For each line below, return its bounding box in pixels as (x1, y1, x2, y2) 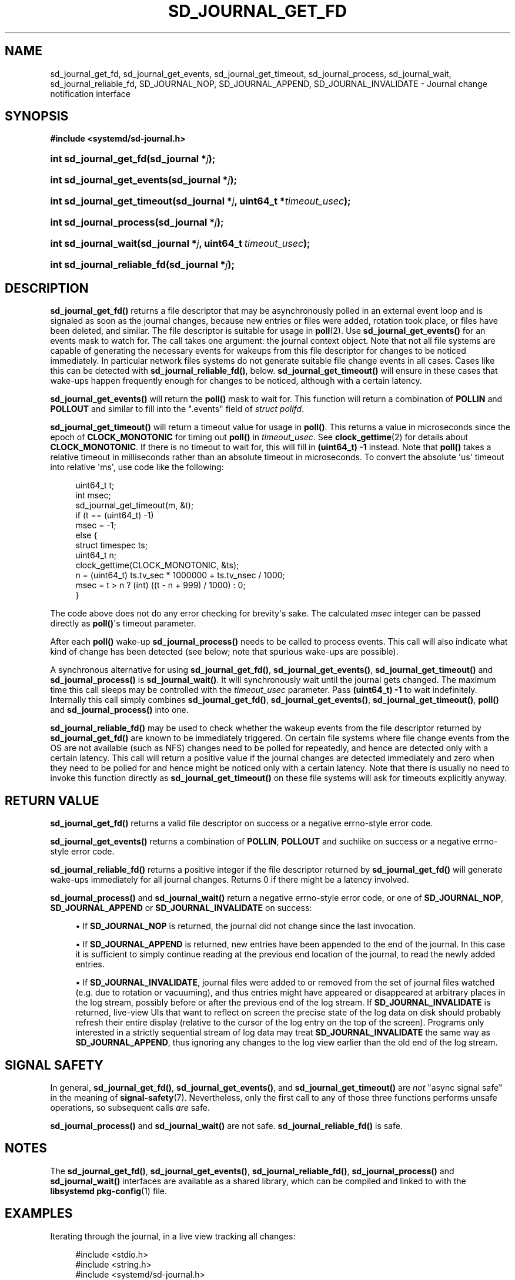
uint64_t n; (75, 550, 117, 561)
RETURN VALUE (5, 793, 99, 808)
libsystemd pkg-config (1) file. (50, 1185, 168, 1196)
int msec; (75, 490, 111, 501)
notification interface (50, 88, 131, 99)
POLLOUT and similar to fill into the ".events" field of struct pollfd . (50, 404, 305, 414)
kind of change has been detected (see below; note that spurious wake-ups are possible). (50, 646, 399, 657)
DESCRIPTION (5, 280, 89, 296)
